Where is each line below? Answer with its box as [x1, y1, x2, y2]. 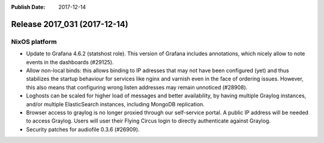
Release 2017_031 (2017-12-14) [11, 19, 128, 29]
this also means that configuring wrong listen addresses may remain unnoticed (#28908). [26, 84, 248, 91]
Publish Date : [11, 4, 46, 10]
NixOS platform [11, 37, 57, 46]
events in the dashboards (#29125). [26, 58, 114, 65]
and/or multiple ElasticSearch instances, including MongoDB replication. [26, 100, 205, 108]
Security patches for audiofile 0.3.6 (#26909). [26, 126, 140, 133]
